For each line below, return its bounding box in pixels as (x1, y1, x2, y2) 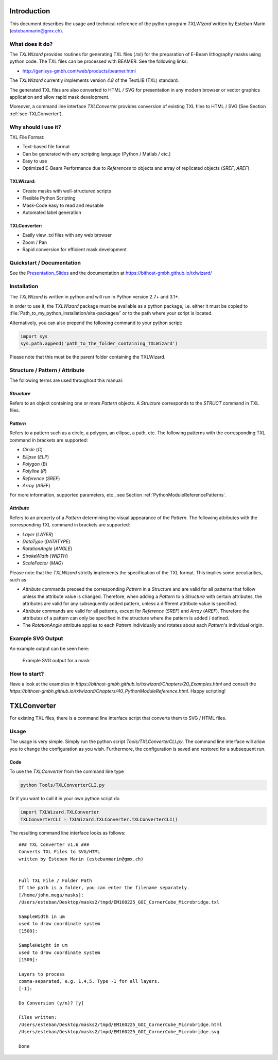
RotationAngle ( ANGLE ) (22, 545, 73, 552)
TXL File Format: (9, 134, 45, 140)
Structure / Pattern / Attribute (9, 366, 85, 374)
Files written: (19, 1014, 57, 1020)
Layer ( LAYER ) (22, 531, 54, 537)
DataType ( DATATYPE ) (22, 538, 71, 545)
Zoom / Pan (22, 239, 47, 245)
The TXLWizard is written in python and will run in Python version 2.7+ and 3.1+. (9, 293, 180, 299)
